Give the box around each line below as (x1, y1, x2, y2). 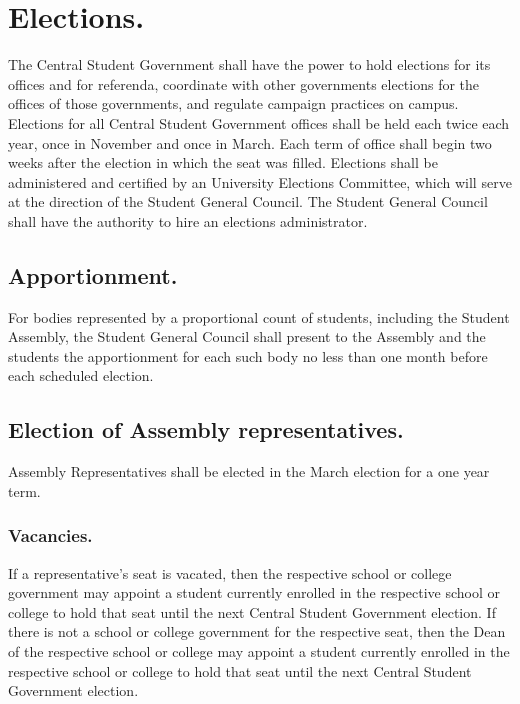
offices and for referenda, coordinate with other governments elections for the (8, 73, 480, 94)
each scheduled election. (8, 365, 154, 386)
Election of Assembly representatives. (8, 414, 404, 445)
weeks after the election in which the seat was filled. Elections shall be (8, 152, 438, 173)
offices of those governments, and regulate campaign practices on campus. (8, 93, 459, 114)
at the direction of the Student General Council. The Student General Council (8, 191, 488, 212)
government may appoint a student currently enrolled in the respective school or (8, 582, 501, 603)
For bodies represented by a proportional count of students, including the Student (8, 306, 510, 327)
